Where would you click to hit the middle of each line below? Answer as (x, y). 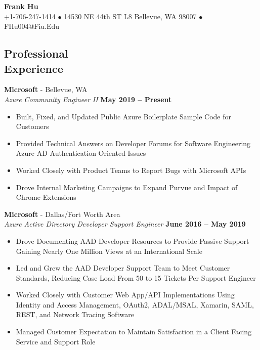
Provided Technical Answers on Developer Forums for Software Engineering (133, 143)
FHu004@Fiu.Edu (32, 26)
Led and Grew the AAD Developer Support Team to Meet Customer (123, 268)
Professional (36, 53)
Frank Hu (21, 6)
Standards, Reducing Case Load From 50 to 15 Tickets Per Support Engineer (136, 277)
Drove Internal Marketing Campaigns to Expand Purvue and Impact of (127, 187)
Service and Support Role (56, 341)
